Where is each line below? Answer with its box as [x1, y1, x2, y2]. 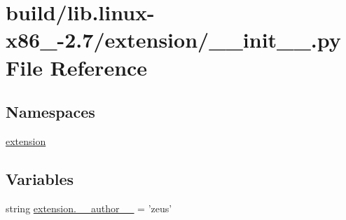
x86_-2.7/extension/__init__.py [6, 25, 341, 54]
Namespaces [6, 101, 95, 123]
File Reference [6, 53, 148, 81]
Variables [6, 167, 74, 189]
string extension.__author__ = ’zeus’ [6, 200, 172, 215]
